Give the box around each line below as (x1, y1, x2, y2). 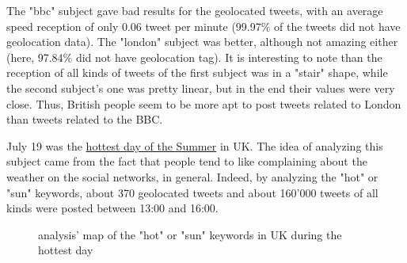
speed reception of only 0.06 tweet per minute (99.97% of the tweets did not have (6, 17, 401, 34)
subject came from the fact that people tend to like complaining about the (6, 153, 367, 170)
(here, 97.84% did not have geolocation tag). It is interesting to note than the (6, 48, 382, 65)
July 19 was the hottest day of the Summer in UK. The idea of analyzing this (6, 137, 383, 154)
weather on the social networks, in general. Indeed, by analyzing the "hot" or (6, 168, 378, 185)
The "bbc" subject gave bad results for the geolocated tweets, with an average (6, 2, 383, 18)
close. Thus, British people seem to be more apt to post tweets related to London (6, 95, 401, 112)
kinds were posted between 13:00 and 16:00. (6, 200, 219, 216)
